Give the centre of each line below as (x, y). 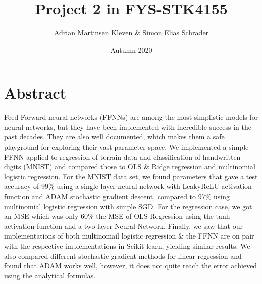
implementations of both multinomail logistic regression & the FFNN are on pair (129, 236)
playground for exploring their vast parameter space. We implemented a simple (126, 147)
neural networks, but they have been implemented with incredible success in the (128, 127)
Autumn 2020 (131, 49)
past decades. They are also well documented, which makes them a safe (114, 137)
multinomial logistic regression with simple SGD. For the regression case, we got (128, 206)
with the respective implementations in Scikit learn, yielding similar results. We (127, 245)
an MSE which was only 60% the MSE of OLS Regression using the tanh (117, 216)
